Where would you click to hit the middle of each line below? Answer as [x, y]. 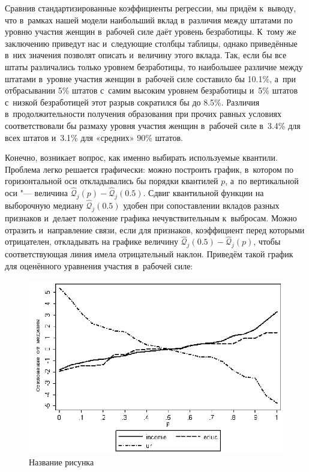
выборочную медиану [44, 205]
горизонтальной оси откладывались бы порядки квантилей [112, 181]
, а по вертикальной [262, 181]
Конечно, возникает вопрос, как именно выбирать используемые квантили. [141, 157]
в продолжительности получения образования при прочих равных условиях [143, 114]
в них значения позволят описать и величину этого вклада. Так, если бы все [146, 55]
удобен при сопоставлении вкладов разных [201, 205]
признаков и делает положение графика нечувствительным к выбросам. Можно [151, 217]
